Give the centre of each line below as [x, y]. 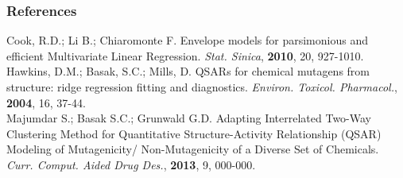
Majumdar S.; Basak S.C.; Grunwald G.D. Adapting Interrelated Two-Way [189, 118]
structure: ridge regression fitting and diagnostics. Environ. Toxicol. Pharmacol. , [202, 87]
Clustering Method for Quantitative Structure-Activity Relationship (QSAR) [194, 133]
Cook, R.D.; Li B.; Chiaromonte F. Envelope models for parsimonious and [187, 40]
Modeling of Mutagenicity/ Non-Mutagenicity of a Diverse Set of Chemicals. [193, 149]
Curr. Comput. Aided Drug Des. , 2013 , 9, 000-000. [131, 164]
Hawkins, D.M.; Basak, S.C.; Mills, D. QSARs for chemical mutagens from [188, 71]
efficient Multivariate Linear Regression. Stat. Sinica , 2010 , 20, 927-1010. [185, 55]
